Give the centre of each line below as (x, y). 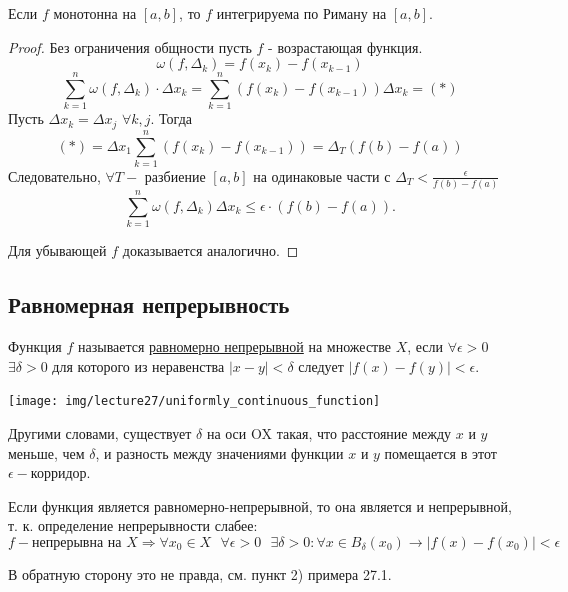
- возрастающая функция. (345, 46)
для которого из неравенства (138, 365)
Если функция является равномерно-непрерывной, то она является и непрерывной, (260, 505)
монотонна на (95, 13)
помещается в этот (440, 452)
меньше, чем (46, 452)
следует (321, 365)
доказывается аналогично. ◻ (210, 250)
